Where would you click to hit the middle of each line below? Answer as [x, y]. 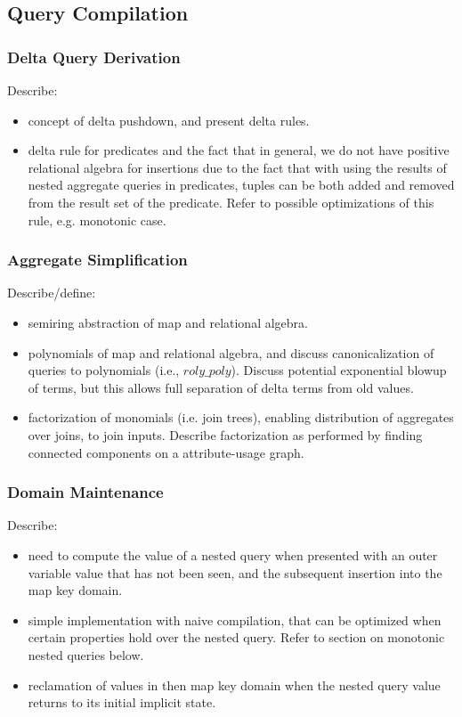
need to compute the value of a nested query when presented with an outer [233, 554]
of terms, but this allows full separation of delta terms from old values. [221, 387]
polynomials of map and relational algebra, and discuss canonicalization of [231, 352]
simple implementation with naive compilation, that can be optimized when [235, 619]
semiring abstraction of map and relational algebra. [168, 322]
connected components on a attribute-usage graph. [166, 452]
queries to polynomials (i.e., [104, 370]
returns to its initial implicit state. [122, 702]
